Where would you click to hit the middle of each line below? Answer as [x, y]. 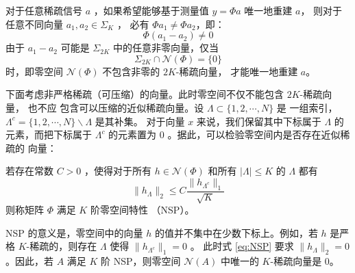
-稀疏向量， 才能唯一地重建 [237, 71]
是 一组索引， [307, 107]
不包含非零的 [131, 71]
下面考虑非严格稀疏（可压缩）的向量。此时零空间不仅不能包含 [145, 94]
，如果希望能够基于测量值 [151, 10]
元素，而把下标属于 [49, 134]
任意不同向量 [34, 24]
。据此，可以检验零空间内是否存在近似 [254, 134]
